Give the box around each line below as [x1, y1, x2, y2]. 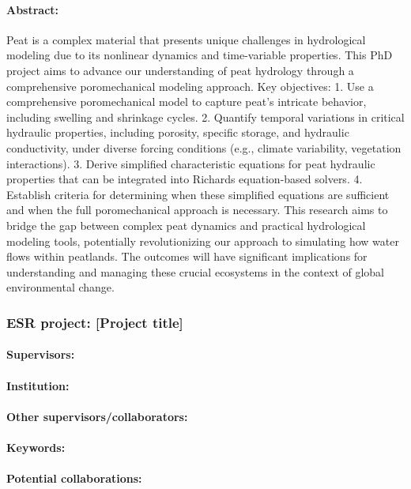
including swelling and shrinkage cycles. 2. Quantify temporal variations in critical [6, 108, 405, 125]
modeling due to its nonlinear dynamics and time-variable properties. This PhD [6, 47, 393, 63]
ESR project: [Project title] [6, 312, 183, 332]
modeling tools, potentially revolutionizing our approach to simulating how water [6, 232, 399, 249]
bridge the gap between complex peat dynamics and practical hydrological [6, 216, 366, 233]
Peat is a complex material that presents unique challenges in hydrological [6, 31, 366, 47]
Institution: [6, 377, 70, 393]
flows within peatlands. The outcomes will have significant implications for [6, 248, 368, 265]
